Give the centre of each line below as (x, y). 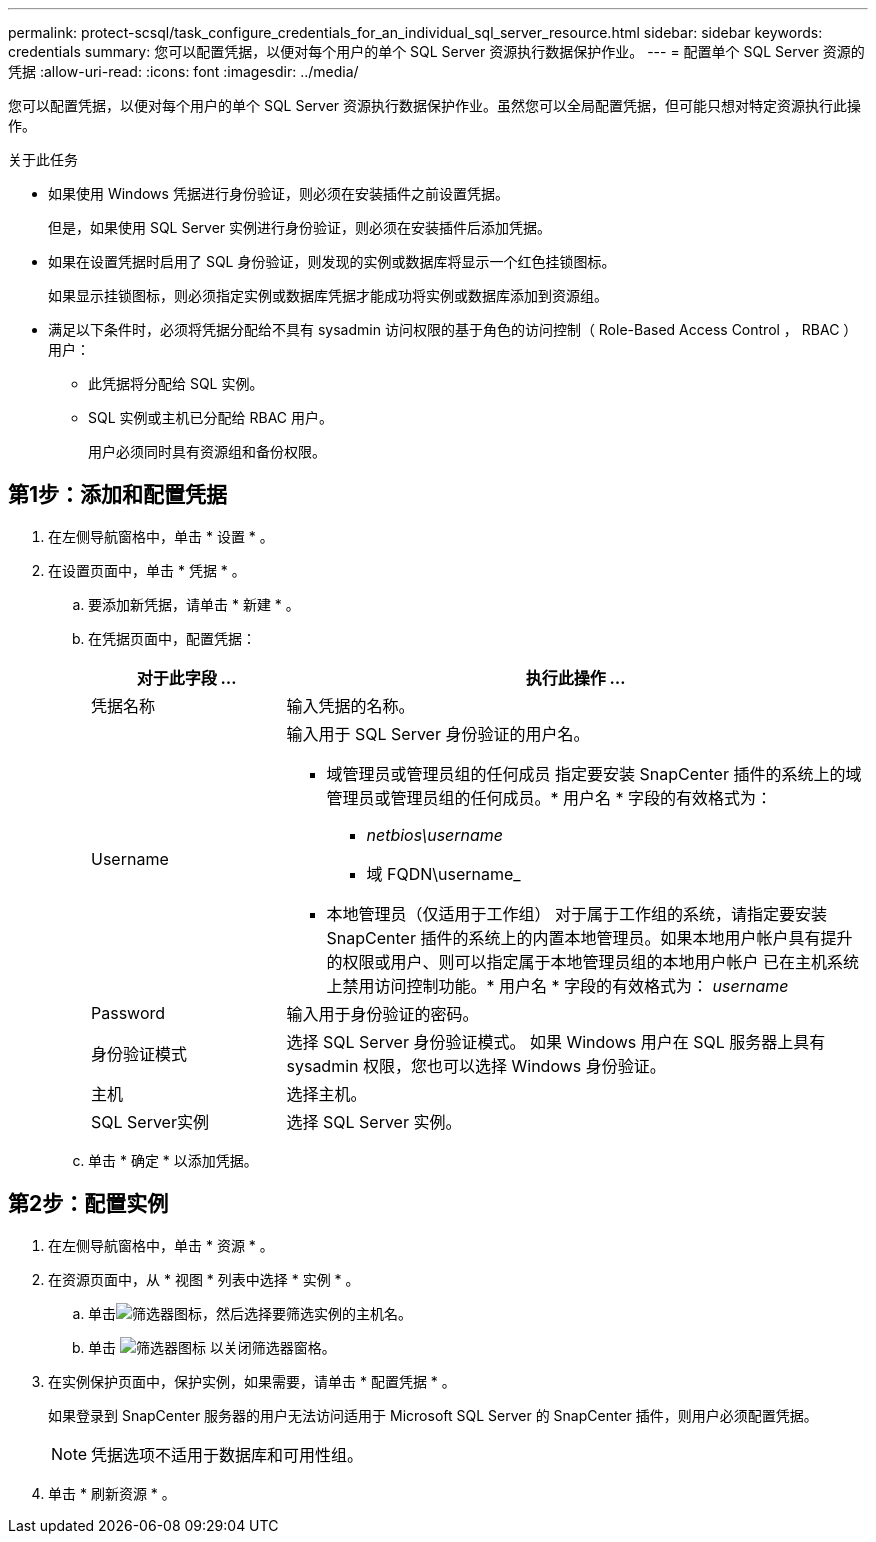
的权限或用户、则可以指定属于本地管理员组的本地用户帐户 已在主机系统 (593, 961)
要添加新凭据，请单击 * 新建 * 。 (194, 604)
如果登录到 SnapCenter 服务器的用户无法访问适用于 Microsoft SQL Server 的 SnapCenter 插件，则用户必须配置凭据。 (433, 1415)
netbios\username (435, 834)
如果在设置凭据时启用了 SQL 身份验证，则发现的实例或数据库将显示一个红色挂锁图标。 (332, 261)
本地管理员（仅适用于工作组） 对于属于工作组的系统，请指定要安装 (577, 913)
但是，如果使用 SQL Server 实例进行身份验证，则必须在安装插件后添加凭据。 (300, 227)
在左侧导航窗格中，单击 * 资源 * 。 (161, 1245)
